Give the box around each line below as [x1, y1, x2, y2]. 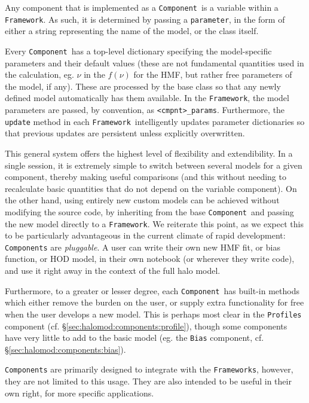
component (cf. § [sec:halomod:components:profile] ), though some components [5, 319, 287, 332]
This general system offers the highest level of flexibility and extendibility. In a [5, 146, 293, 159]
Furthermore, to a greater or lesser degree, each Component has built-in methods [5, 284, 300, 297]
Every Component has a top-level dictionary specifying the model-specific [5, 44, 272, 57]
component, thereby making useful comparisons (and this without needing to [5, 170, 286, 183]
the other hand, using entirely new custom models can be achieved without [5, 194, 280, 206]
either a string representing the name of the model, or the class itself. [5, 25, 259, 37]
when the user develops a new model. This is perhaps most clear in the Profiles [5, 307, 302, 320]
